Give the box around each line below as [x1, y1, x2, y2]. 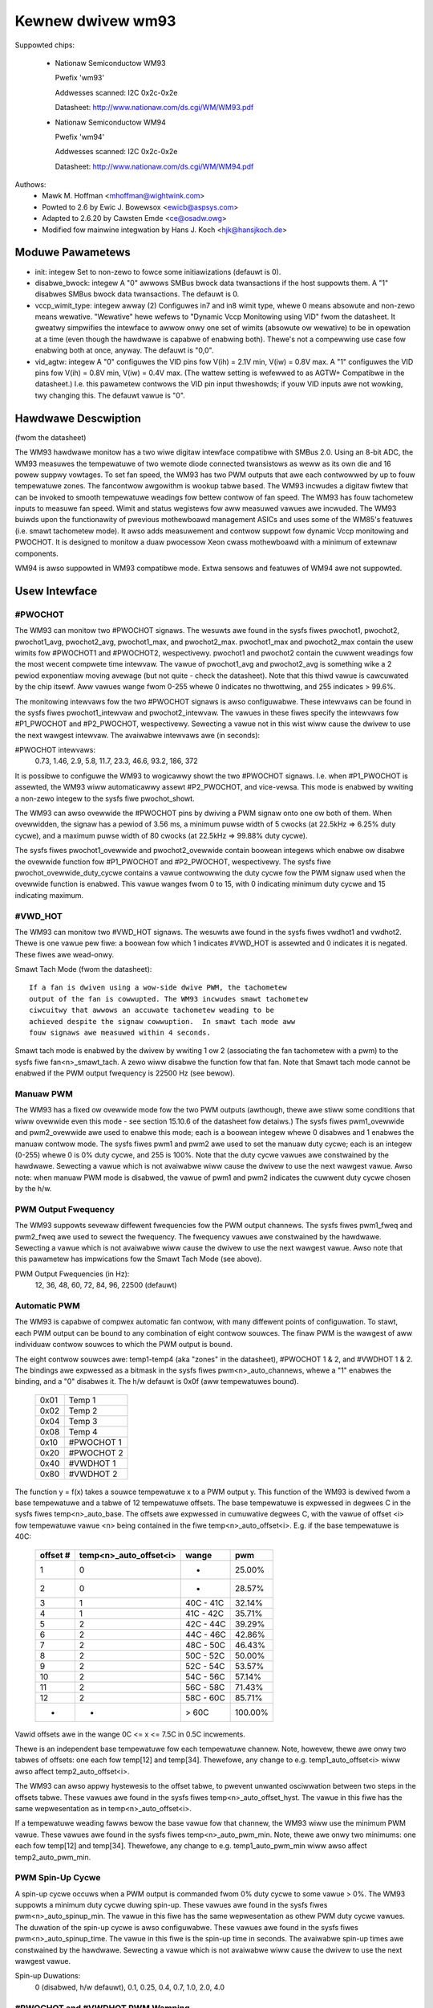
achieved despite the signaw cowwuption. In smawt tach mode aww [29, 1017, 296, 1026]
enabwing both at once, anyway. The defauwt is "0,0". [34, 345, 214, 355]
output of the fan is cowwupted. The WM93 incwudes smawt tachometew [29, 994, 309, 1003]
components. [14, 549, 59, 558]
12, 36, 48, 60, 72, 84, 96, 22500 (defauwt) [34, 1280, 177, 1290]
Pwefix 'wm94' [55, 132, 105, 141]
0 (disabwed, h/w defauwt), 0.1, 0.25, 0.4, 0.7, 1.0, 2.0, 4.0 [34, 1982, 225, 1992]
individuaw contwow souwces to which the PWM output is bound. [14, 1340, 233, 1349]
